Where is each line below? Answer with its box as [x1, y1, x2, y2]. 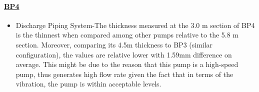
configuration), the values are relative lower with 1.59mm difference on [15, 49, 232, 59]
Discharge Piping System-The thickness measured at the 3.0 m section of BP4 [15, 19, 255, 30]
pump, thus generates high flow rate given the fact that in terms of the [15, 68, 233, 79]
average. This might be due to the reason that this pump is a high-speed [15, 59, 238, 69]
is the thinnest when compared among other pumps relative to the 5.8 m [15, 29, 239, 40]
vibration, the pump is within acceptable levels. [15, 78, 161, 89]
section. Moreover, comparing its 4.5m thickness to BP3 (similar [15, 39, 213, 49]
